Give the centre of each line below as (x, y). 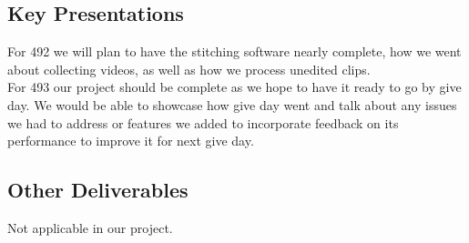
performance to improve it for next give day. (131, 141)
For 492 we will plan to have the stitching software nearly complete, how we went (234, 51)
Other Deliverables (98, 190)
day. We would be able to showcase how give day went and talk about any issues (232, 104)
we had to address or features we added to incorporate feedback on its (203, 122)
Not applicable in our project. (90, 227)
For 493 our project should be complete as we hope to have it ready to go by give (234, 87)
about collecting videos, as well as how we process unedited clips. (189, 69)
